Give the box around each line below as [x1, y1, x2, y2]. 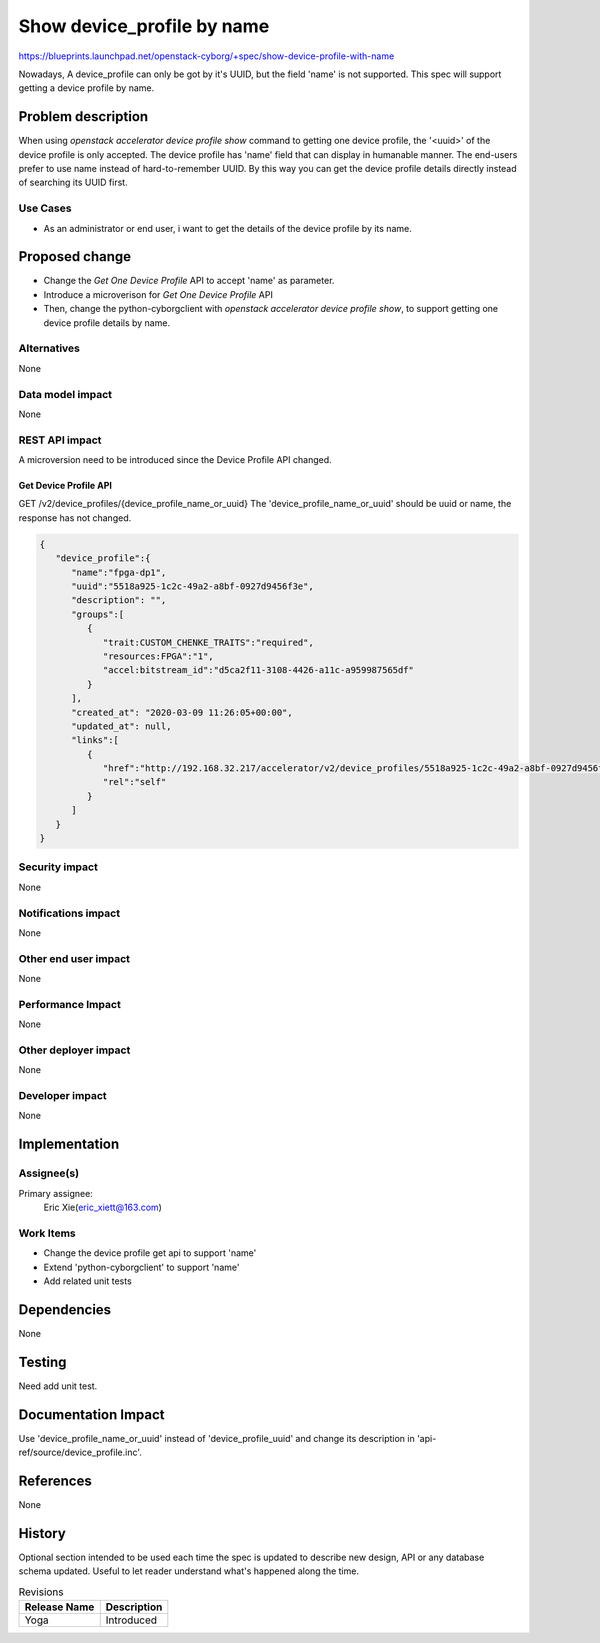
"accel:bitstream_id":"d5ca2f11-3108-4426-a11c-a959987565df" [102, 665, 415, 676]
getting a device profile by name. [18, 82, 155, 94]
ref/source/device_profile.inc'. [18, 1446, 142, 1459]
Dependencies [18, 1301, 112, 1318]
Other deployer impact [18, 1043, 131, 1057]
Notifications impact [18, 906, 120, 920]
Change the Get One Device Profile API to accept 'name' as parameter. [43, 275, 335, 287]
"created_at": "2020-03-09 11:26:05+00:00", [71, 706, 294, 718]
